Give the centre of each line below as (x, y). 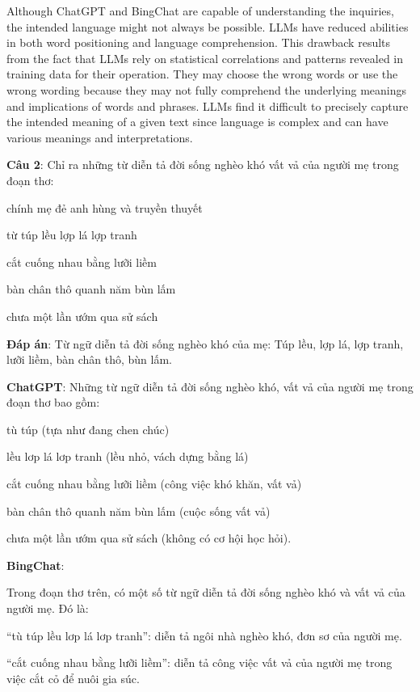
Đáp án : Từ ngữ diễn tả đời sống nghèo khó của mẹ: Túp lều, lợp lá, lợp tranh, (205, 343)
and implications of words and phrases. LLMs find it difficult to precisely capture (208, 105)
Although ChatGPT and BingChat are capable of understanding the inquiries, (200, 11)
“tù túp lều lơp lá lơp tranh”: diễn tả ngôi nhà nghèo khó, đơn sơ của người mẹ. (204, 635)
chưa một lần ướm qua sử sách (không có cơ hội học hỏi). (149, 538)
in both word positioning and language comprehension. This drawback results (199, 42)
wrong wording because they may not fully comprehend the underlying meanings (207, 89)
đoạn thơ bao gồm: (53, 402)
